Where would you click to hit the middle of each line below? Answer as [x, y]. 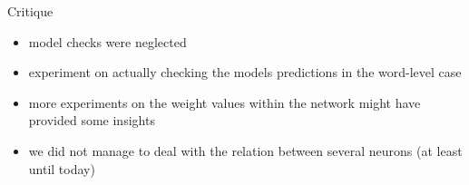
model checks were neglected [107, 41]
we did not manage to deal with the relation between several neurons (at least [245, 150]
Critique [30, 11]
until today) [62, 168]
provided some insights [92, 120]
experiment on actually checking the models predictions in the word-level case [245, 72]
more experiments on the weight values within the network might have [225, 102]
